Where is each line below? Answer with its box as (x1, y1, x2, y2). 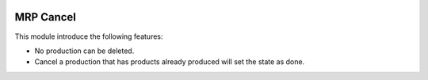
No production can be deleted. (34, 46, 135, 55)
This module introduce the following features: (14, 32, 163, 41)
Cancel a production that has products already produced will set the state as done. (34, 57, 305, 67)
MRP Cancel (14, 10, 77, 24)
